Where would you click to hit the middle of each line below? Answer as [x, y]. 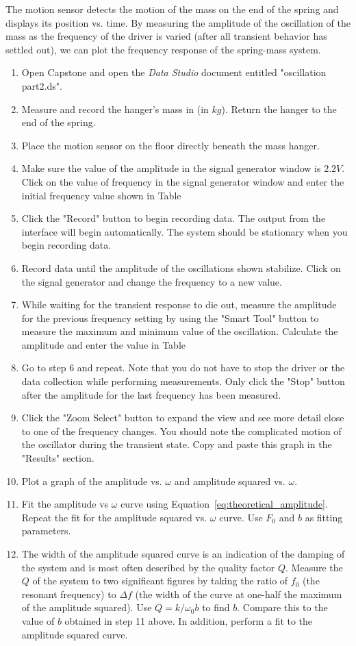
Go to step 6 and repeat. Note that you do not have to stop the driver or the [183, 368]
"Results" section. [58, 458]
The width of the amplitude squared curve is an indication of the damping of [183, 554]
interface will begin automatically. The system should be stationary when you [185, 231]
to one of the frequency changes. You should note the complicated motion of [181, 431]
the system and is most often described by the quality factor [148, 567]
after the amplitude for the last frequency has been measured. [151, 394]
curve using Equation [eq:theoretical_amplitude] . [224, 504]
